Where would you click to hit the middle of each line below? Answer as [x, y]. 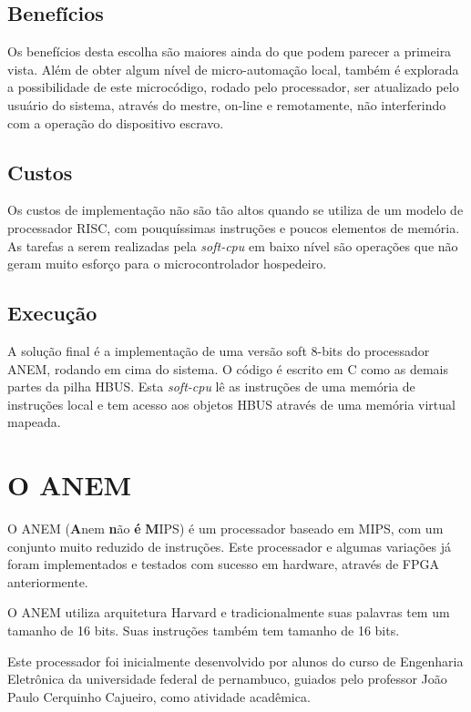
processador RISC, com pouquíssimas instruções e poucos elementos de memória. [234, 227]
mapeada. [34, 422]
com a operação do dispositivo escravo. [116, 122]
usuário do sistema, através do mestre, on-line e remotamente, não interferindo [227, 104]
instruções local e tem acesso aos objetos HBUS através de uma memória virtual [231, 404]
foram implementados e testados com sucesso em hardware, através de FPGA [223, 564]
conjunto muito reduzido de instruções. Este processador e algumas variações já [230, 546]
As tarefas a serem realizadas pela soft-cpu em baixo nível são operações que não [233, 245]
